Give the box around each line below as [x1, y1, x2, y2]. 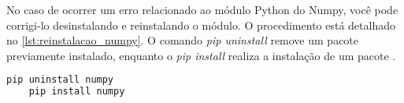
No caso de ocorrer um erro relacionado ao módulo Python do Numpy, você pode [6, 2, 398, 17]
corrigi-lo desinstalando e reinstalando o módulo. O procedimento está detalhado [6, 16, 395, 33]
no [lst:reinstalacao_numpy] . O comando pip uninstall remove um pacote [6, 32, 359, 48]
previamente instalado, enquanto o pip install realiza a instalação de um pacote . [6, 47, 396, 63]
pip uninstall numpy [6, 74, 114, 86]
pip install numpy [28, 86, 125, 98]
